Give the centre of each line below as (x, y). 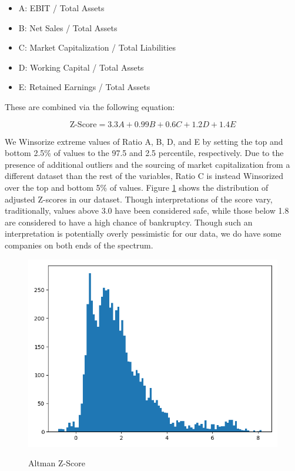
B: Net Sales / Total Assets (68, 27)
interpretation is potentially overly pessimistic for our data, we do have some (143, 233)
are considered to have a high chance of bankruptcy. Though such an (129, 222)
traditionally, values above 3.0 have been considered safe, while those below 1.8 (147, 210)
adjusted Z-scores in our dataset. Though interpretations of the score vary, (139, 199)
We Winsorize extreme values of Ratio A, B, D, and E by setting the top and (144, 141)
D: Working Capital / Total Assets (81, 67)
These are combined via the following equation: (90, 106)
